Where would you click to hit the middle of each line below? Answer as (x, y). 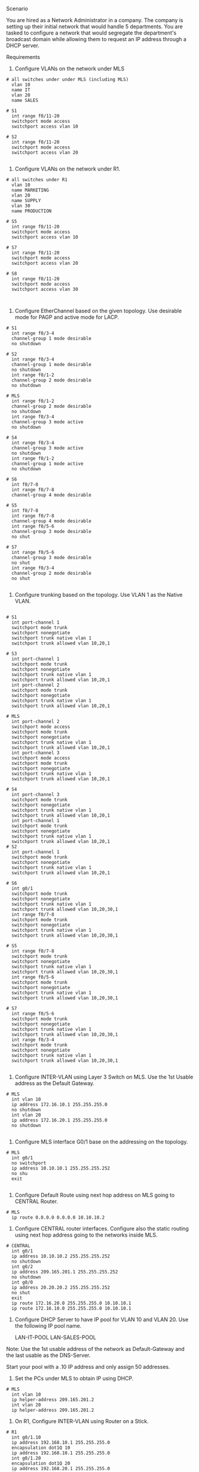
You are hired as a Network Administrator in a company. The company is (95, 20)
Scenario (17, 9)
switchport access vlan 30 (45, 289)
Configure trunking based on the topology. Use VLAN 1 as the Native (99, 595)
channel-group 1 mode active (48, 464)
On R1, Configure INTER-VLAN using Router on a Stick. (82, 1421)
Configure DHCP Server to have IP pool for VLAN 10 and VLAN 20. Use (102, 1319)
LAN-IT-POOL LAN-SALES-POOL (55, 1337)
